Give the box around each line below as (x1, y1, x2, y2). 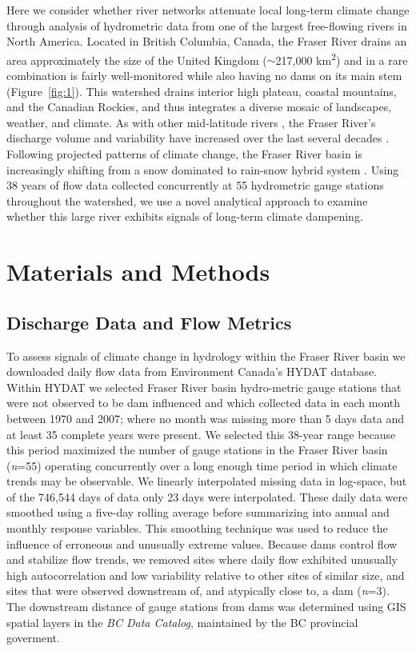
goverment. (6, 629, 60, 646)
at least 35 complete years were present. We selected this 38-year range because (6, 425, 396, 442)
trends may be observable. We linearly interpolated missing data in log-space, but (6, 473, 407, 489)
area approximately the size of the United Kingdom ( (6, 51, 267, 68)
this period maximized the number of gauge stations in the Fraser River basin (6, 441, 388, 458)
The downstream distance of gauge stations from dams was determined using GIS (6, 598, 406, 615)
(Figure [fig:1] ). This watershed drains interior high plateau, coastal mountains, (6, 82, 397, 99)
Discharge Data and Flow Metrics (6, 310, 292, 334)
